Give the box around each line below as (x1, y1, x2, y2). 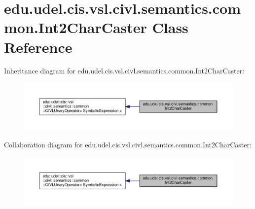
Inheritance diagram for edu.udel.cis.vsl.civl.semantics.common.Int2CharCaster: (4, 65, 245, 75)
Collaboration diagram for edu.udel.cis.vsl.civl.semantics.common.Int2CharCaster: (4, 139, 252, 150)
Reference (4, 36, 73, 57)
